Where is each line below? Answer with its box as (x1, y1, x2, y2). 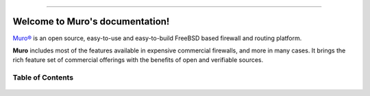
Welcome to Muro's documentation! (12, 16, 170, 27)
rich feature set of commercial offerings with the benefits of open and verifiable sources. (12, 56, 264, 64)
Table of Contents (12, 73, 74, 82)
